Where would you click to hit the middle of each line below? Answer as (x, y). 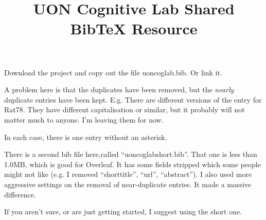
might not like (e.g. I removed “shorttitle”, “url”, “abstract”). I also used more (128, 174)
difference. (20, 194)
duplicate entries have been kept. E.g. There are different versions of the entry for (133, 99)
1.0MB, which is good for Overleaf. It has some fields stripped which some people (132, 164)
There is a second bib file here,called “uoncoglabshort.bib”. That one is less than (131, 154)
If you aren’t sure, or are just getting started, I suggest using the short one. (123, 212)
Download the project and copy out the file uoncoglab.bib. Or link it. (113, 72)
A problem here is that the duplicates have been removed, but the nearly (119, 89)
